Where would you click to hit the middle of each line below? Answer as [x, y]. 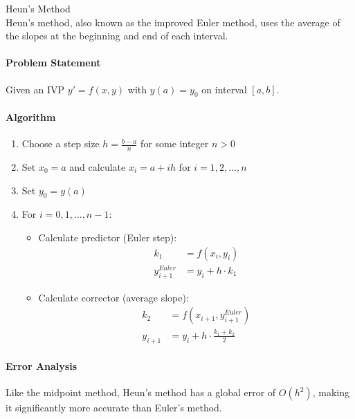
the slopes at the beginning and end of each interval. [117, 36]
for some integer [175, 143]
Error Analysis [41, 366]
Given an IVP [35, 89]
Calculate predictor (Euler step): [108, 237]
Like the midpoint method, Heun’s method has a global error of [141, 392]
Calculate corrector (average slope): [113, 297]
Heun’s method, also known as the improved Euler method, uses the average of [173, 22]
